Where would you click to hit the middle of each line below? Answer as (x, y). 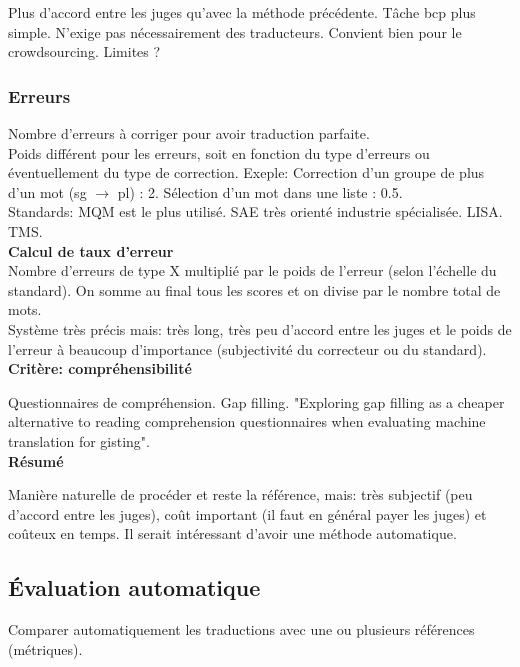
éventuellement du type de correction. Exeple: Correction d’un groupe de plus (246, 172)
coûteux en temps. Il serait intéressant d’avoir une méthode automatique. (232, 533)
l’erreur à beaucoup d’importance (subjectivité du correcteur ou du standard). (247, 348)
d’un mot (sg (47, 191)
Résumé (36, 460)
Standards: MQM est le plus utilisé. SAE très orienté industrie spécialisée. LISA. (255, 211)
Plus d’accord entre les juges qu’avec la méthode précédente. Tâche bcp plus (242, 12)
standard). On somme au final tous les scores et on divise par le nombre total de (254, 289)
